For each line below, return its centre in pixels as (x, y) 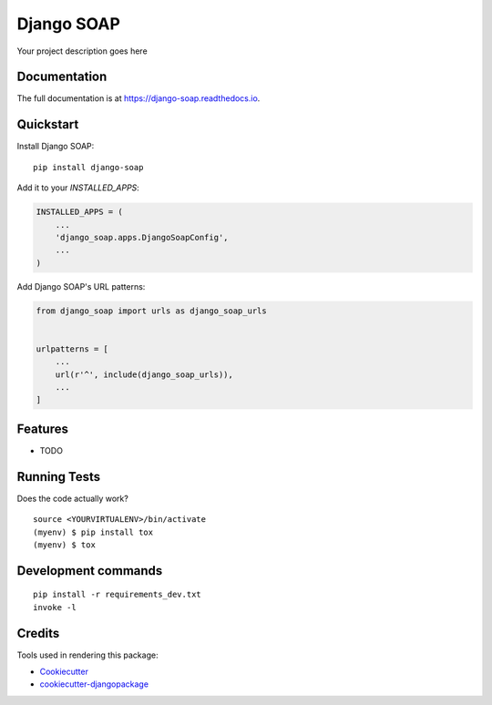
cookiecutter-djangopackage (94, 684)
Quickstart (48, 124)
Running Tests (58, 477)
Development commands (90, 571)
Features (42, 429)
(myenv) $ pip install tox (93, 532)
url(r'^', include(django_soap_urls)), (144, 374)
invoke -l (55, 607)
